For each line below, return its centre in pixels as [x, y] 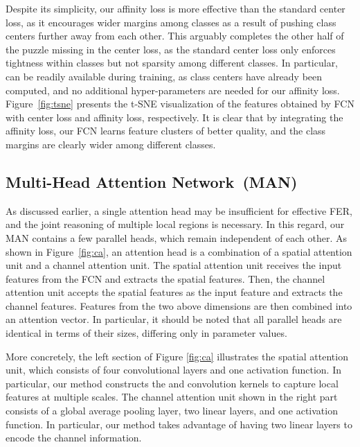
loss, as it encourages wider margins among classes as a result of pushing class [171, 22]
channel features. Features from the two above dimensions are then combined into [179, 305]
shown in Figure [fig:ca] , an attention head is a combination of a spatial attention [179, 251]
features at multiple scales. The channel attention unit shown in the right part [172, 397]
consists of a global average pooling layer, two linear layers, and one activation [172, 411]
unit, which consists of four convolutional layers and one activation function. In [173, 370]
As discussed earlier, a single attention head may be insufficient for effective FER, [179, 210]
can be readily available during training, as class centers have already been [164, 76]
